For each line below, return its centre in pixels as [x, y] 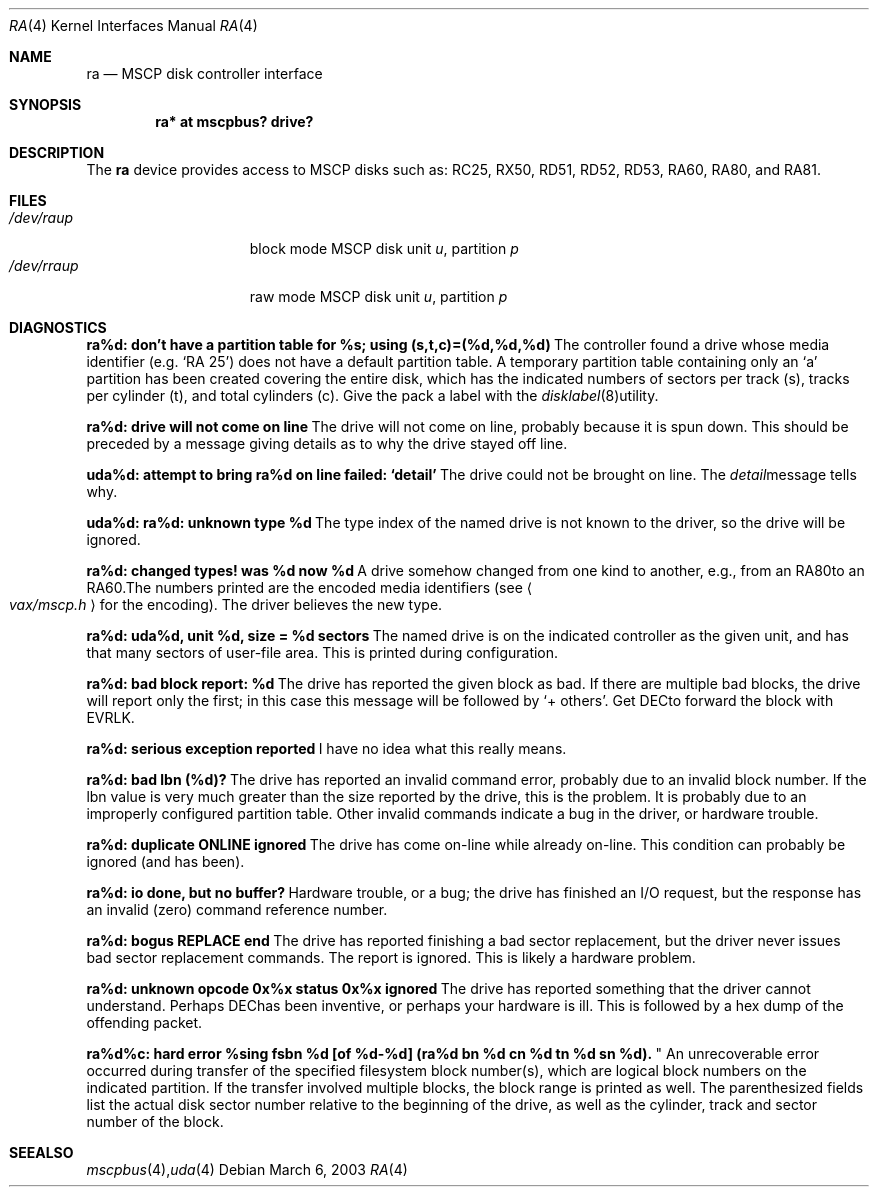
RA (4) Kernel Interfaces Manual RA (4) [133, 25]
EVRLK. [110, 717]
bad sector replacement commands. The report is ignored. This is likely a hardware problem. [391, 957]
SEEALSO [41, 1152]
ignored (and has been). [165, 861]
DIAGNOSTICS [58, 327]
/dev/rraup [44, 265]
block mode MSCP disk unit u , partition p [384, 248]
